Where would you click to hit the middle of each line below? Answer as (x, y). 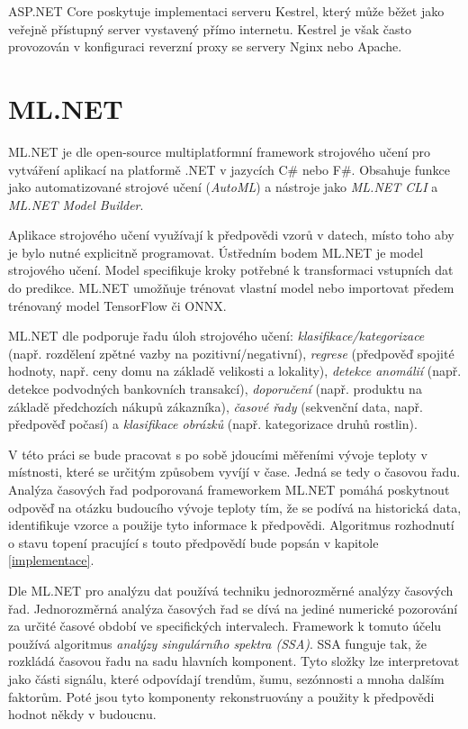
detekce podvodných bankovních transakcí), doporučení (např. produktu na (215, 389)
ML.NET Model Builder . (76, 204)
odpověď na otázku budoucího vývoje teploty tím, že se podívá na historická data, (235, 507)
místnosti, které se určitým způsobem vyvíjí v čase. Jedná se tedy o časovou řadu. (234, 472)
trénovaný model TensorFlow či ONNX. (117, 305)
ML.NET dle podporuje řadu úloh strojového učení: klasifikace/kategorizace (216, 336)
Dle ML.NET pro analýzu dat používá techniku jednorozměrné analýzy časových (231, 590)
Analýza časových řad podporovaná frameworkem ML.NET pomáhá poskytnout (229, 489)
